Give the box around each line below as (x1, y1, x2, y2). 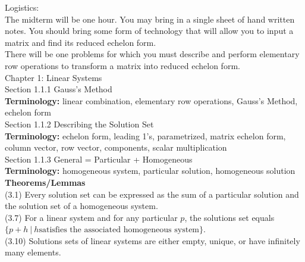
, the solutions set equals (184, 211, 275, 223)
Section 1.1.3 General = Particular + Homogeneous (5, 152, 193, 165)
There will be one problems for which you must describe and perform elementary (5, 48, 300, 60)
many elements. (5, 246, 61, 258)
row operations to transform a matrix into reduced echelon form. (5, 59, 240, 71)
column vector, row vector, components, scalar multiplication (5, 141, 227, 154)
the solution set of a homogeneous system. (5, 199, 158, 212)
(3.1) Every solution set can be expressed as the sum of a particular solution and (5, 188, 299, 200)
